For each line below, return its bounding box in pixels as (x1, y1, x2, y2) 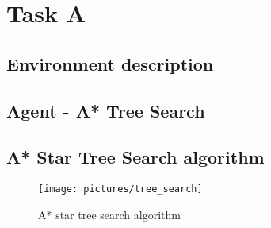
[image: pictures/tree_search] (38, 184, 203, 195)
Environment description (6, 51, 214, 75)
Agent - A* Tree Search (6, 98, 205, 122)
